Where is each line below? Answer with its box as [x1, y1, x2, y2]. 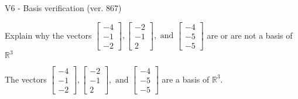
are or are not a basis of [207, 29, 293, 41]
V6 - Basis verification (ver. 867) [5, 2, 122, 13]
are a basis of [162, 73, 210, 85]
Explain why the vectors [5, 29, 92, 41]
